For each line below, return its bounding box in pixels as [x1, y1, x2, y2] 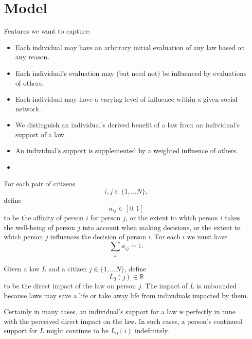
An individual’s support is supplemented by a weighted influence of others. [15, 145, 238, 156]
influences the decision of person [50, 232, 146, 242]
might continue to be [46, 325, 109, 336]
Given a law [4, 264, 39, 274]
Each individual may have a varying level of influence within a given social [15, 94, 238, 104]
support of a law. [15, 129, 66, 139]
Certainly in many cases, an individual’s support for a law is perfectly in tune [4, 306, 235, 317]
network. [15, 103, 41, 113]
